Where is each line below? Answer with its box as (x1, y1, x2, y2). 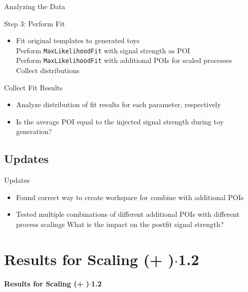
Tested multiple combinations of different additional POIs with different (16, 209, 240, 219)
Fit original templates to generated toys (16, 35, 140, 46)
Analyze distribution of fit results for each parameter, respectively (16, 99, 221, 110)
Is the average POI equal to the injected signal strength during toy (16, 116, 224, 126)
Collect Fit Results (4, 82, 63, 92)
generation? (16, 126, 52, 137)
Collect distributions (16, 65, 80, 76)
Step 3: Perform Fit (4, 18, 65, 28)
